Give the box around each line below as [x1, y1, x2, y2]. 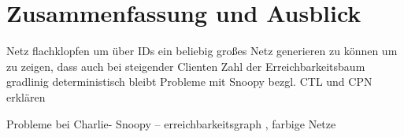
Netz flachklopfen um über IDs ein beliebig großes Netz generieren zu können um [6, 43, 398, 59]
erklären [6, 88, 46, 105]
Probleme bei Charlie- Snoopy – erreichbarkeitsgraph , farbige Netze [6, 115, 336, 131]
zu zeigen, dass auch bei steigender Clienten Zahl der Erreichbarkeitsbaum [6, 57, 365, 74]
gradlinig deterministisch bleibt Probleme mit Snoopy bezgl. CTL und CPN [6, 73, 372, 90]
